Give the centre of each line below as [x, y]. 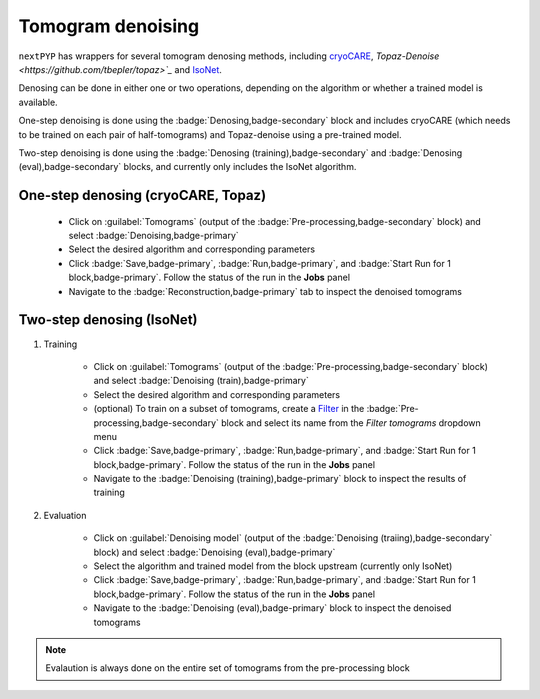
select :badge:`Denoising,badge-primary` [153, 236]
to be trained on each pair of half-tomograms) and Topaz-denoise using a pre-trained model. [210, 134]
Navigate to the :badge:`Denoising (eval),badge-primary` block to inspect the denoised [272, 608]
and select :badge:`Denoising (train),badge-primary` [201, 381]
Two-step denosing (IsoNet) [108, 320]
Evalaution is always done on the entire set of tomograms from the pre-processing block [227, 668]
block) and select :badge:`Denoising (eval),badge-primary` [214, 552]
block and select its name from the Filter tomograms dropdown [351, 422]
